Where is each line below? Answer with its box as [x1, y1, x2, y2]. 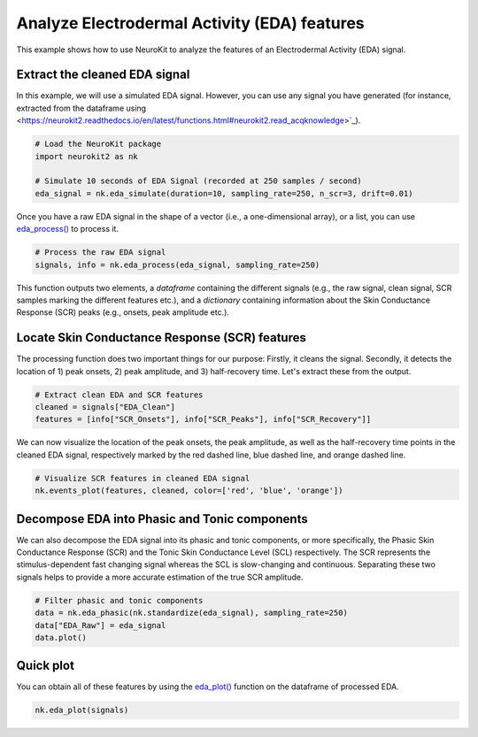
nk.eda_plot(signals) [35, 705, 129, 716]
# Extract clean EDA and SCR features [35, 389, 204, 400]
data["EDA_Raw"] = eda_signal [35, 620, 166, 630]
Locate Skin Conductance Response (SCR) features [16, 330, 307, 345]
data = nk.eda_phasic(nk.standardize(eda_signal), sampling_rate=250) [35, 608, 349, 618]
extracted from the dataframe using [16, 103, 146, 113]
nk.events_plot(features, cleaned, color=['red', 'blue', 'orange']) [35, 486, 343, 495]
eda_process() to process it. [16, 224, 119, 234]
